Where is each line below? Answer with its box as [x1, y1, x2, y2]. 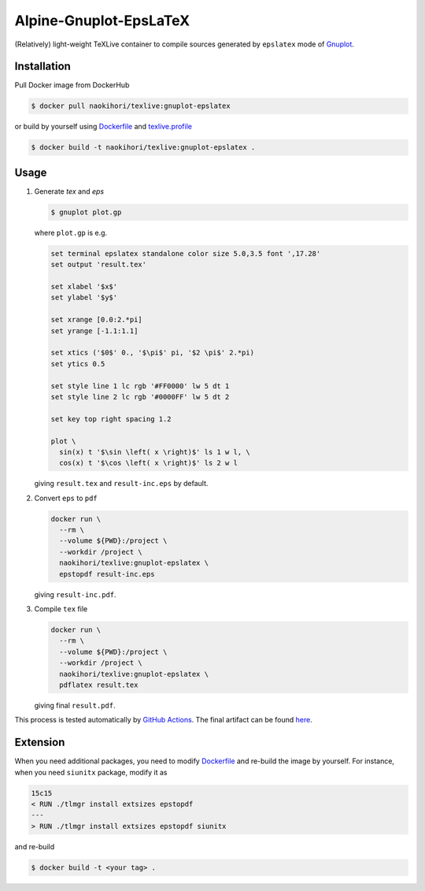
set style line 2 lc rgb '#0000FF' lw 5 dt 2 [50, 392, 230, 401]
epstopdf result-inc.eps [59, 570, 155, 578]
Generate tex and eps [34, 186, 105, 196]
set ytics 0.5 [50, 359, 105, 368]
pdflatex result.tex [59, 680, 139, 689]
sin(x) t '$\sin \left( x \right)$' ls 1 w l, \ [59, 447, 251, 456]
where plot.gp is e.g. [34, 228, 108, 237]
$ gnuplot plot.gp [50, 207, 122, 217]
